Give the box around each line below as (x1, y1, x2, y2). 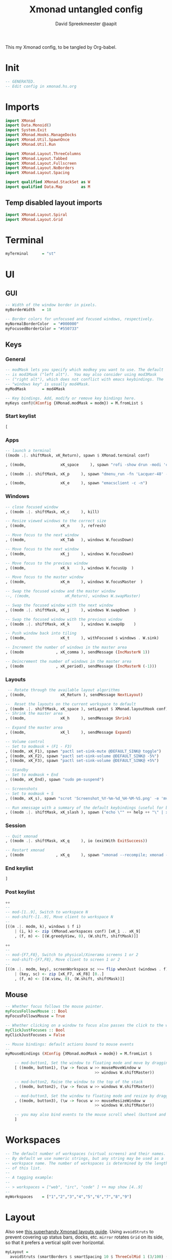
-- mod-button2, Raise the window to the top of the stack (14, 1079, 143, 1084)
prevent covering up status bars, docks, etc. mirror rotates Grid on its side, (5, 1234, 164, 1240)
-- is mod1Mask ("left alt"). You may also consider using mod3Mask (5, 372, 157, 377)
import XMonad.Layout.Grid (5, 217, 63, 222)
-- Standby (5, 768, 29, 773)
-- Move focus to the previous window (5, 561, 88, 566)
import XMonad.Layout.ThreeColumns (5, 151, 81, 156)
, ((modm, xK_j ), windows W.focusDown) (5, 551, 134, 557)
